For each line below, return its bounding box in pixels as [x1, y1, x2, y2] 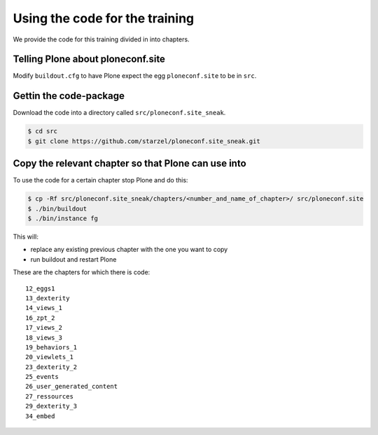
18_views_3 [25, 333, 63, 342]
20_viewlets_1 [25, 353, 73, 361]
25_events [25, 373, 59, 381]
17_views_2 [25, 323, 63, 332]
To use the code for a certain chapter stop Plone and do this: [13, 176, 188, 185]
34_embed [25, 412, 55, 420]
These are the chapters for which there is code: [13, 268, 150, 276]
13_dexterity [25, 294, 70, 302]
